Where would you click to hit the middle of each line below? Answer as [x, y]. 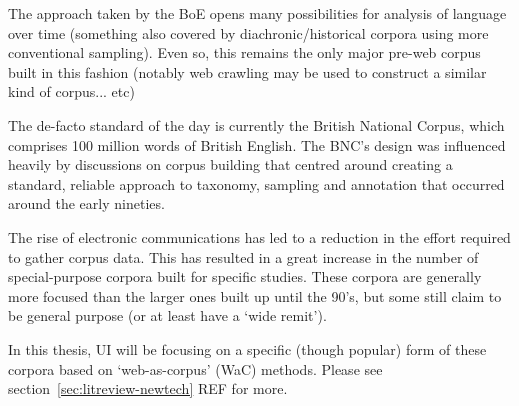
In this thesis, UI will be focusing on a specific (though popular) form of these [247, 348]
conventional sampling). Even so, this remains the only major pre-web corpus [244, 52]
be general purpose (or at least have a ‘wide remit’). [167, 315]
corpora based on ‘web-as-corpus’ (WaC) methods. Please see [195, 368]
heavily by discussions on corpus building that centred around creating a [230, 164]
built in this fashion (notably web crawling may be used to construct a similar [247, 71]
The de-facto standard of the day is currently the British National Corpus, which [256, 124]
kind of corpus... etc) [71, 91]
